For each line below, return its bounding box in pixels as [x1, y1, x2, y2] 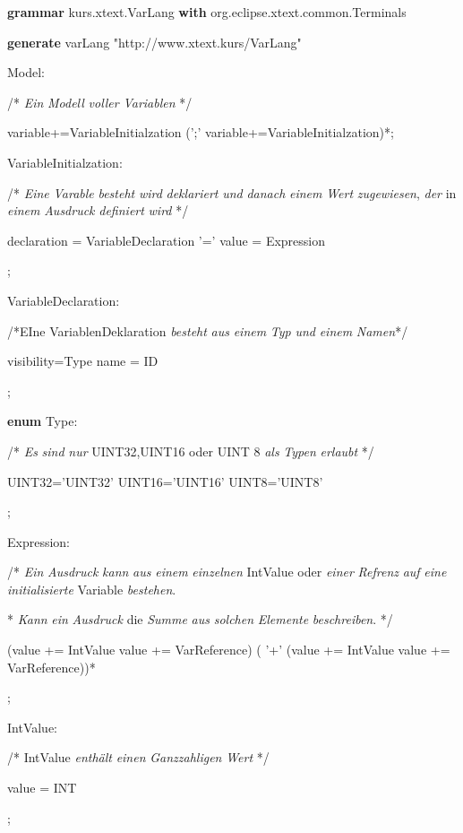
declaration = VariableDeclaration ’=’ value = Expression [7, 230, 326, 249]
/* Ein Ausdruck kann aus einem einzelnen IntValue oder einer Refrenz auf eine [7, 562, 447, 581]
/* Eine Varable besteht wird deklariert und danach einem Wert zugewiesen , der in [7, 183, 457, 202]
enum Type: [7, 412, 78, 430]
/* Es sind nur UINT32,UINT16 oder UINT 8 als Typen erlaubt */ [7, 441, 374, 460]
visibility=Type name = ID [7, 351, 159, 370]
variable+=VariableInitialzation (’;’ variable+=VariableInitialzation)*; [7, 123, 394, 142]
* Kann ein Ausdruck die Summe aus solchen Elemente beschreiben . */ [7, 610, 393, 629]
